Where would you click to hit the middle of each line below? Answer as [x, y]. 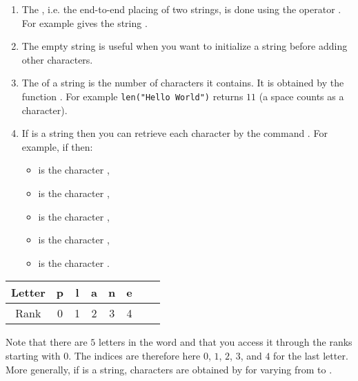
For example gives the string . [84, 22]
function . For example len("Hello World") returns [132, 96]
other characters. [57, 59]
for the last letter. [311, 355]
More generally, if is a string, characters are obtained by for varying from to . [169, 369]
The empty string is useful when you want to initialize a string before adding [185, 46]
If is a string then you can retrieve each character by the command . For [175, 133]
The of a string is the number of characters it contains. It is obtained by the [183, 83]
